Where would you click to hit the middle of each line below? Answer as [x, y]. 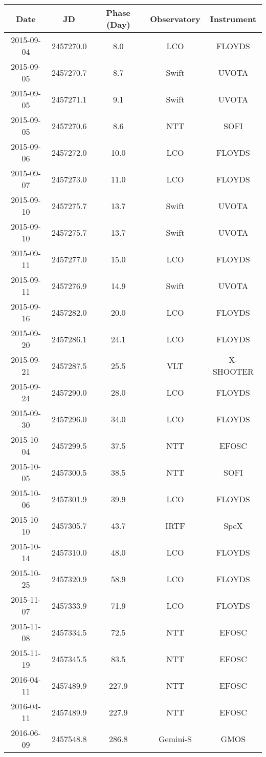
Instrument [233, 18]
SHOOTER [233, 371]
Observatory [175, 18]
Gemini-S [175, 739]
